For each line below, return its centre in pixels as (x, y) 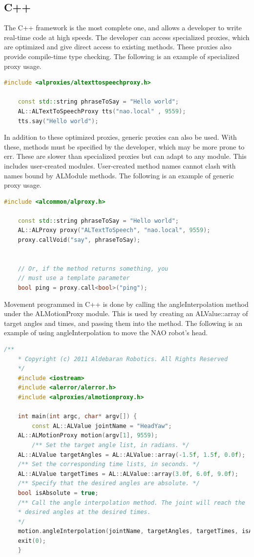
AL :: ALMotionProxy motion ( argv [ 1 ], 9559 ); (88, 436)
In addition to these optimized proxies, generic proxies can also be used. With (120, 137)
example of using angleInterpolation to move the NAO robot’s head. (106, 332)
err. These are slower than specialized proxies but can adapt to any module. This (125, 156)
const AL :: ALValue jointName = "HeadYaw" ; (102, 426)
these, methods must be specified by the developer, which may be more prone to (124, 146)
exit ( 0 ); (32, 541)
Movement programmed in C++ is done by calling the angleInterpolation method (126, 304)
